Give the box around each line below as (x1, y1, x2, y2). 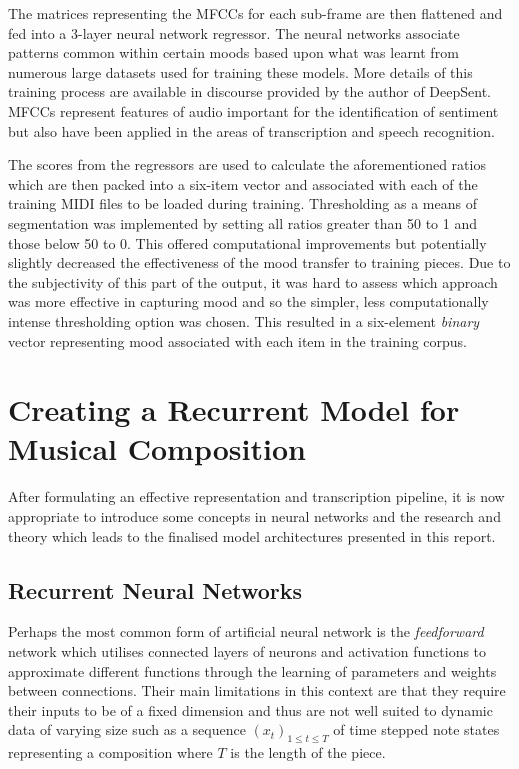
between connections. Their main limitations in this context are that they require (8, 680, 506, 701)
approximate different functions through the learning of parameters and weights (8, 660, 497, 681)
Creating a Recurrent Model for (8, 389, 460, 430)
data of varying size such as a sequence (8, 719, 246, 740)
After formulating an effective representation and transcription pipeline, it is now (8, 486, 505, 507)
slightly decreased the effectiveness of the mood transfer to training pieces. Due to (8, 252, 511, 273)
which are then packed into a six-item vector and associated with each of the (8, 173, 478, 194)
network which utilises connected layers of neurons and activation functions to (8, 640, 487, 661)
